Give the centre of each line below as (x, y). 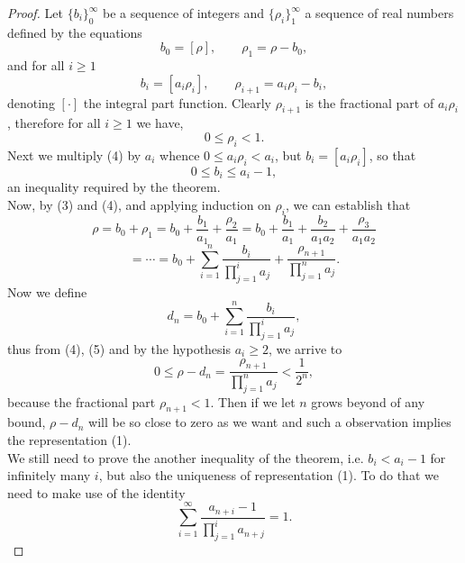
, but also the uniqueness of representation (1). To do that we (269, 475)
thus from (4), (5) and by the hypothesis (119, 348)
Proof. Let (35, 13)
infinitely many (49, 475)
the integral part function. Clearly (178, 102)
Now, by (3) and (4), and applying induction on (139, 204)
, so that (392, 154)
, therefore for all (54, 123)
